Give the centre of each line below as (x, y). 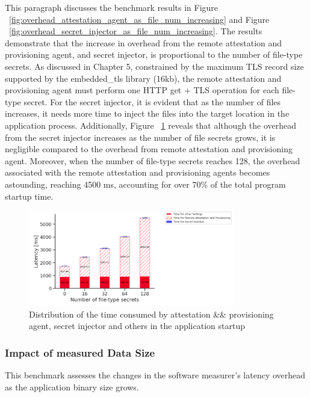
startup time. (29, 196)
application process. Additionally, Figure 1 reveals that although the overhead (151, 125)
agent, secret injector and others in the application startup (137, 326)
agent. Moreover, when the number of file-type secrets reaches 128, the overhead (153, 160)
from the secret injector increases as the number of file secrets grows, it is (140, 137)
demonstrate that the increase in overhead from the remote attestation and (144, 42)
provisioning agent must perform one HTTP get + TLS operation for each (142, 90)
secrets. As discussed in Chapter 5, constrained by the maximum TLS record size (154, 66)
